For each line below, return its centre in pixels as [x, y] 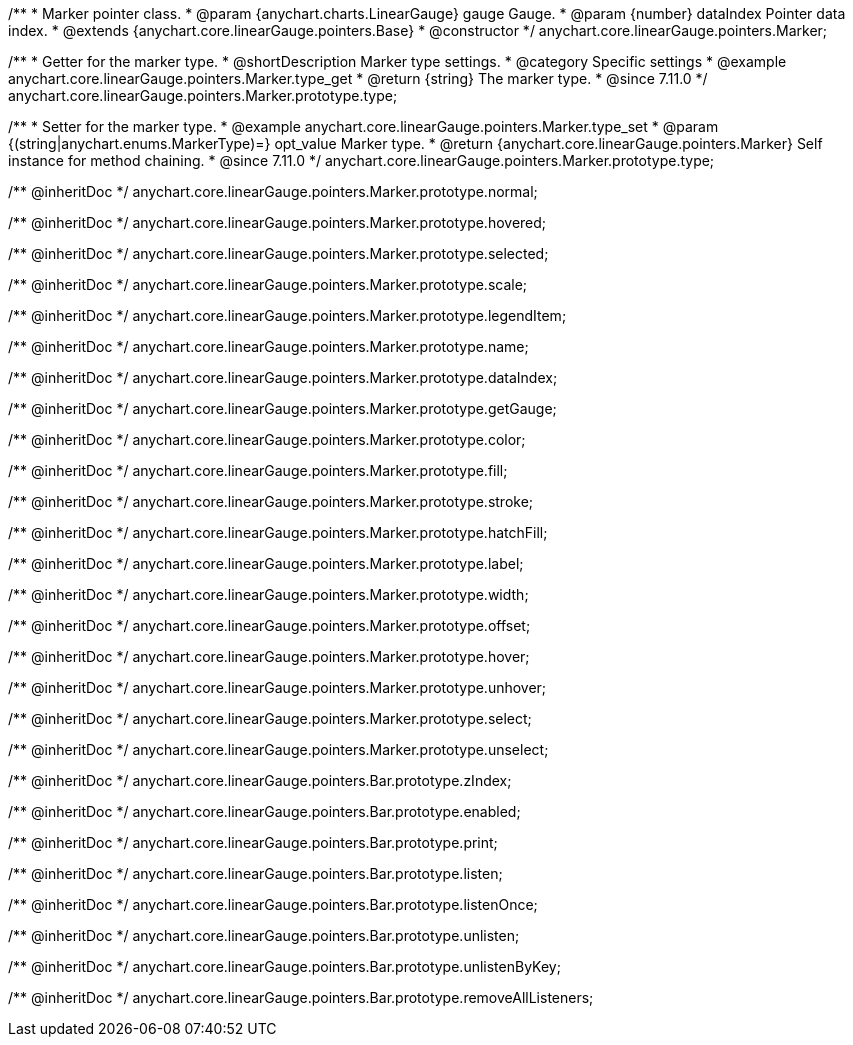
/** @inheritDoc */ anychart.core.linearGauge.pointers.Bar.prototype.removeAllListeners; [301, 997]
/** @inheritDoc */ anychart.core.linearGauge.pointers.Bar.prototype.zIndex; [260, 780]
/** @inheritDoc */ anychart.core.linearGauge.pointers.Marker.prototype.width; [268, 594]
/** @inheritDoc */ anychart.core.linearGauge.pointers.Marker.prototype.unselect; [278, 749]
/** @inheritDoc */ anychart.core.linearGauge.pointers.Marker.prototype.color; [267, 439]
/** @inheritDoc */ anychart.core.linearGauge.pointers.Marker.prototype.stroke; [271, 501]
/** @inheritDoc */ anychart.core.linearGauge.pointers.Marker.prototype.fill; [258, 470]
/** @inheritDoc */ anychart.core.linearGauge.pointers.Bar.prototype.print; [253, 842]
